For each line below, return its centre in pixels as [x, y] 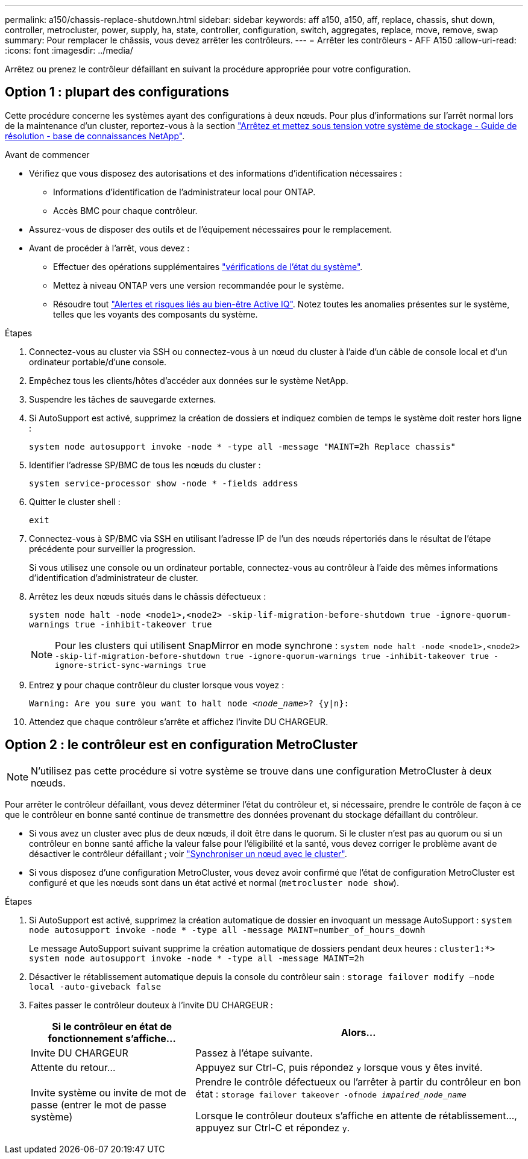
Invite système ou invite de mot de [108, 1092]
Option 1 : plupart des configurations [117, 92]
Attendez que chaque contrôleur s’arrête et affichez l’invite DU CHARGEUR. [179, 721]
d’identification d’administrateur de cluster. [114, 577]
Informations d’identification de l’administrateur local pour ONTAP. [184, 192]
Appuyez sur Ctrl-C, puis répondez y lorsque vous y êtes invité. [339, 1067]
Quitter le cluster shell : [75, 501]
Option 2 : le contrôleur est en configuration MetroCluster [181, 745]
